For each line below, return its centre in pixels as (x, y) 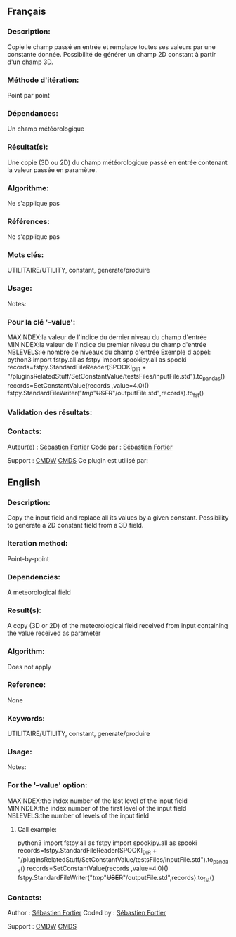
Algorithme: (28, 188)
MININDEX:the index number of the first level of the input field (97, 808)
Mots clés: (26, 255)
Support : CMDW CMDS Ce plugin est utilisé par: (78, 460)
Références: (29, 221)
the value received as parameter (54, 633)
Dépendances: (33, 113)
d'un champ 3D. (31, 62)
